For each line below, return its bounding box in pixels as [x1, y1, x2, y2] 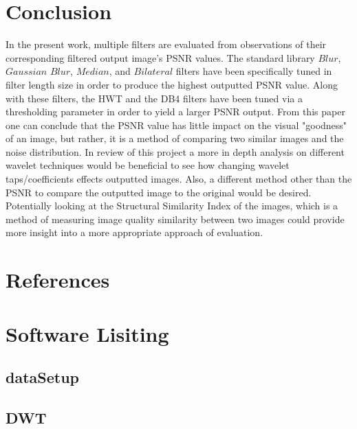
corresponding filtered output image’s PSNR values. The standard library [6, 50, 315, 65]
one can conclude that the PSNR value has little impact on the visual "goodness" [6, 117, 347, 132]
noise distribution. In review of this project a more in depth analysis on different [6, 144, 345, 159]
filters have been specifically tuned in [175, 64, 332, 78]
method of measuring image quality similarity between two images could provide [6, 211, 345, 226]
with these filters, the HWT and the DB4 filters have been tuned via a [6, 91, 303, 105]
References [6, 266, 110, 294]
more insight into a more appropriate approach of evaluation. [6, 225, 263, 240]
